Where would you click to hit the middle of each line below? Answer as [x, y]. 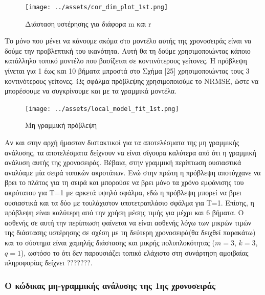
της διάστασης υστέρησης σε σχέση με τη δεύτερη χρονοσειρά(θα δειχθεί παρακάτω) [130, 232]
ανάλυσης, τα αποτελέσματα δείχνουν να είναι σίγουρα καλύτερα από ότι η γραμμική [130, 152]
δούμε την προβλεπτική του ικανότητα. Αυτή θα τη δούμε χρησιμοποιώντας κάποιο [128, 50]
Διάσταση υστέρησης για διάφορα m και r [88, 23]
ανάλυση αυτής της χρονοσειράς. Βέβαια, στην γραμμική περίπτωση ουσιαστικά [123, 162]
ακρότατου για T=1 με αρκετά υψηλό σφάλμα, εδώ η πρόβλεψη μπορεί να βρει [123, 192]
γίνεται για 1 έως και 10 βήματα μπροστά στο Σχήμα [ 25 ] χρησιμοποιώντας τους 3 [127, 71]
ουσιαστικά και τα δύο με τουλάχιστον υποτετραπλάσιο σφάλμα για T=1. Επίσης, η [129, 202]
